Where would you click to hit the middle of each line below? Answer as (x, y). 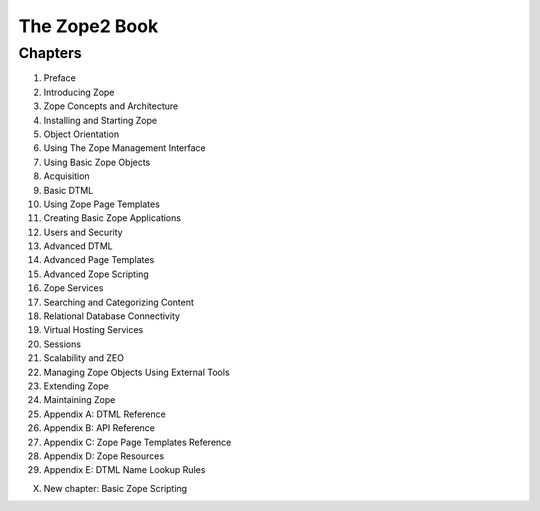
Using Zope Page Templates (101, 204)
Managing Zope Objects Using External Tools (136, 372)
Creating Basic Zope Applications (112, 218)
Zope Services (73, 288)
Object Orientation (81, 134)
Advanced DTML (78, 246)
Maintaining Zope (79, 400)
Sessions (62, 344)
